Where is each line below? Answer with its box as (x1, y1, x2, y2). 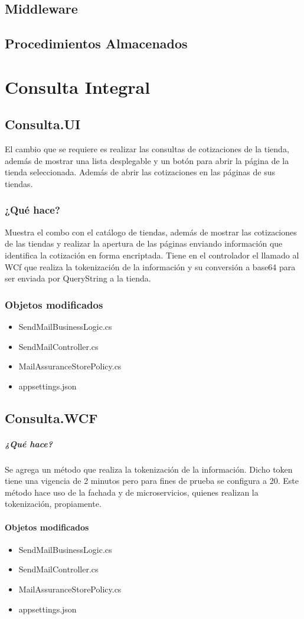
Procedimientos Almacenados (5, 34, 188, 53)
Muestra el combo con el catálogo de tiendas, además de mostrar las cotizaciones (5, 225, 297, 238)
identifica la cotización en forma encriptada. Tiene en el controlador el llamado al (5, 248, 299, 261)
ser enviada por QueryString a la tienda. (5, 272, 151, 284)
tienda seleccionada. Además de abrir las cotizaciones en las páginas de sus (5, 166, 275, 178)
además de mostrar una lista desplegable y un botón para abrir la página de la (5, 154, 289, 166)
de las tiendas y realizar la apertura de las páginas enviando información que (5, 237, 283, 250)
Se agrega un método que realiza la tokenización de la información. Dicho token (5, 463, 293, 475)
